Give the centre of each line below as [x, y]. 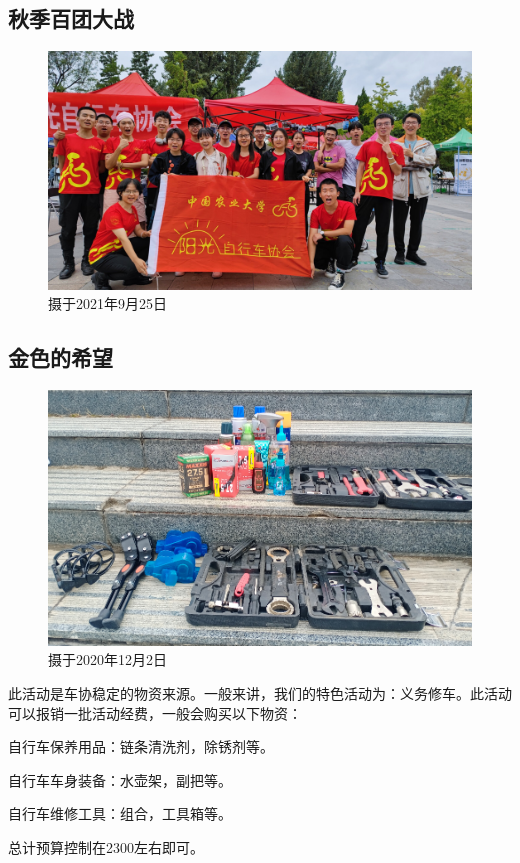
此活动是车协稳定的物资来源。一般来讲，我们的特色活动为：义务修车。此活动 [260, 693]
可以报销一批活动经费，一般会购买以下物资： [155, 712]
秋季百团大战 [71, 18]
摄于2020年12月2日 [107, 659]
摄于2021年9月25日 [107, 303]
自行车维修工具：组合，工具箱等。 [120, 813]
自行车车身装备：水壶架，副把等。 [120, 779]
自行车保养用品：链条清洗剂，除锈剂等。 [141, 746]
